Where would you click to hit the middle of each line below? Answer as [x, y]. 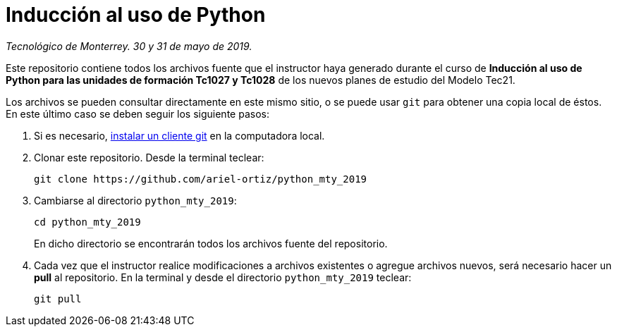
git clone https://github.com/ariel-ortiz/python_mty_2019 [201, 179]
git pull [58, 299]
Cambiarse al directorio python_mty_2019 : [135, 200]
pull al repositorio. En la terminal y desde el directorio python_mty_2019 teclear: [223, 277]
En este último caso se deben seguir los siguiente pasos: [138, 113]
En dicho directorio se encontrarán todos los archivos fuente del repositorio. [211, 243]
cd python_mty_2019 [87, 222]
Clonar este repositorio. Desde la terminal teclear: [149, 157]
